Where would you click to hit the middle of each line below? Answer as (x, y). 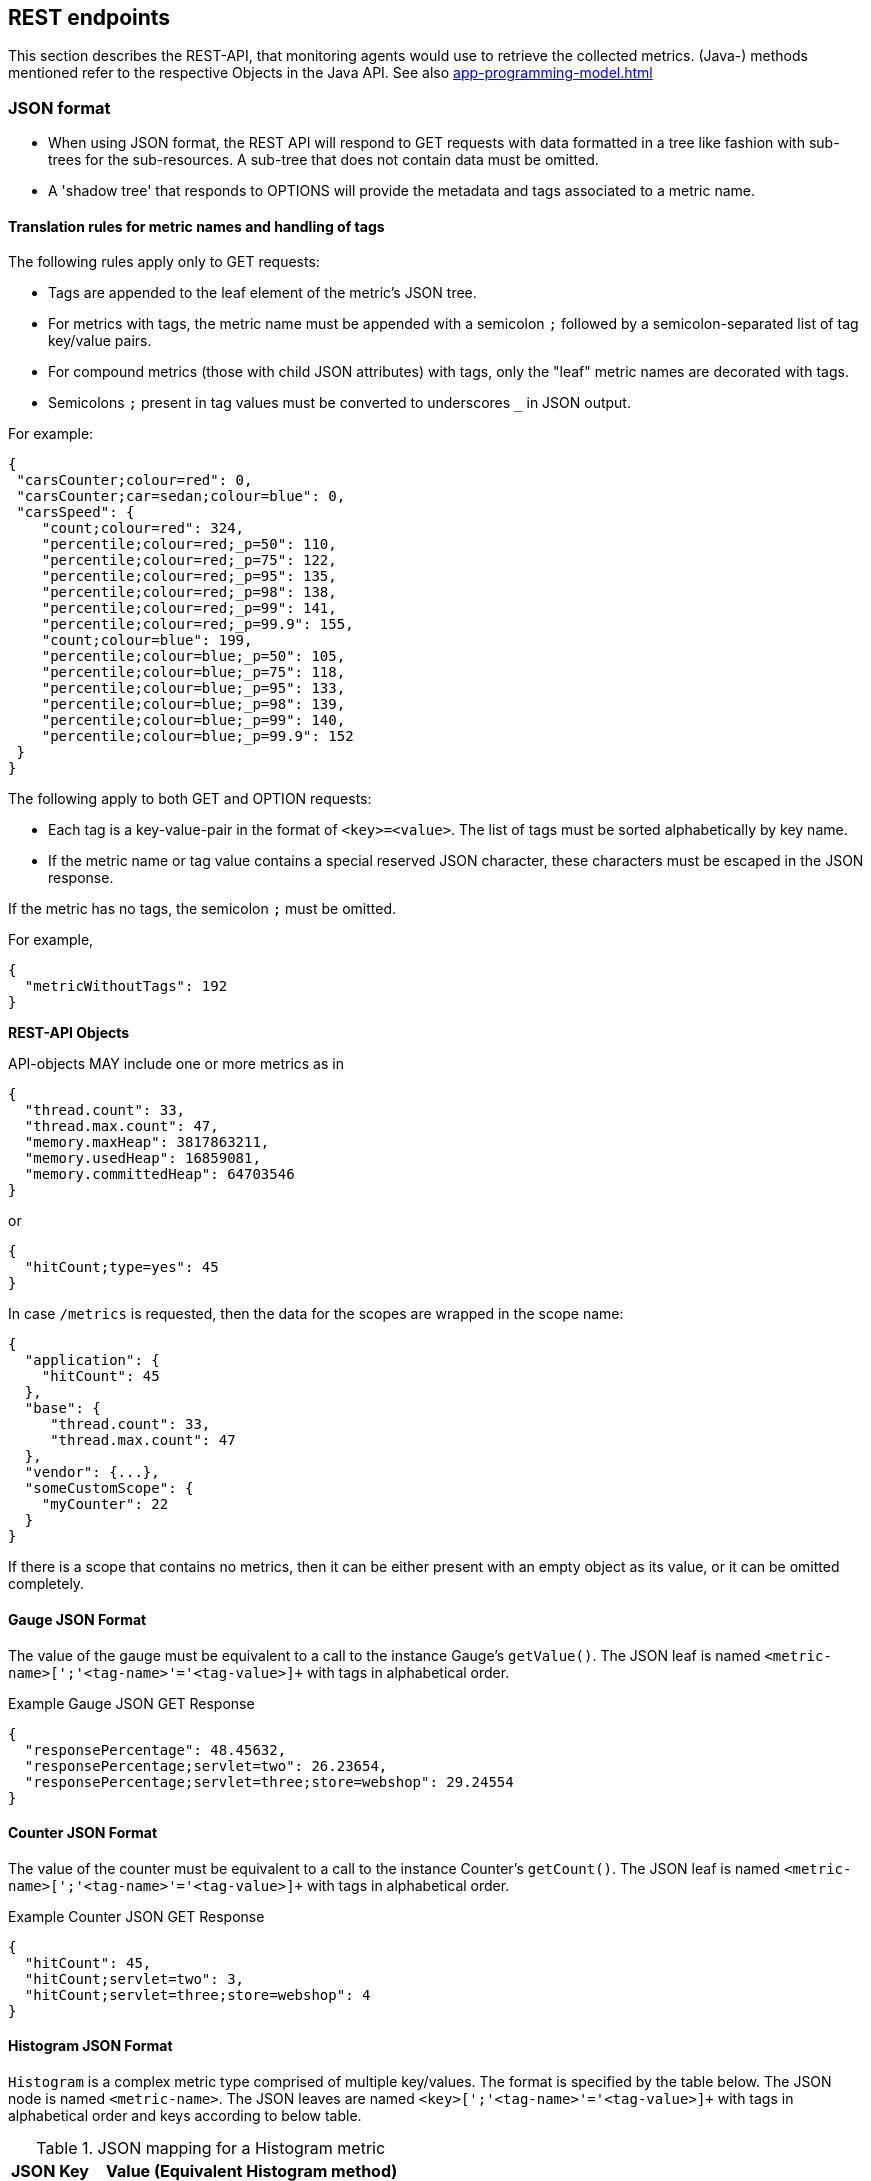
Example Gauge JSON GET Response (131, 1703)
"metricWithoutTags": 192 (126, 986)
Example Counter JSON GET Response (136, 1916)
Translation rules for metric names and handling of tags (196, 226)
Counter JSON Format (83, 1833)
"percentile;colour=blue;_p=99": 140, (193, 720)
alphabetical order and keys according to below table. (185, 2116)
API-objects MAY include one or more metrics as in (176, 1064)
